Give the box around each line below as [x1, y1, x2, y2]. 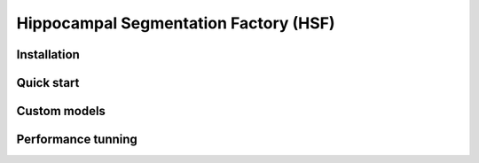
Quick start [16, 75, 80, 90]
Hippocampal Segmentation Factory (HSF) [16, 13, 335, 33]
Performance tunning [16, 132, 137, 147]
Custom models [16, 104, 106, 119]
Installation [16, 47, 80, 62]
